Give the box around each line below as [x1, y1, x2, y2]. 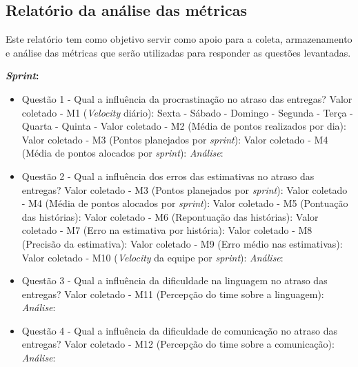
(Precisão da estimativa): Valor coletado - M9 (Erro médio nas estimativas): [21, 236, 343, 250]
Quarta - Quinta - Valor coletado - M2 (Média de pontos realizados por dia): [21, 119, 346, 133]
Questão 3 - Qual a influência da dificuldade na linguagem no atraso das [21, 273, 328, 288]
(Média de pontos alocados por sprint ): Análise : [21, 146, 223, 160]
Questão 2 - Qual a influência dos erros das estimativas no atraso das [21, 168, 315, 183]
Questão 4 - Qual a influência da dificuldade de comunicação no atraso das [21, 323, 338, 337]
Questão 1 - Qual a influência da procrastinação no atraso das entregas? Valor [21, 91, 352, 106]
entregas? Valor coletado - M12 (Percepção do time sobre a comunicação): [21, 337, 335, 351]
